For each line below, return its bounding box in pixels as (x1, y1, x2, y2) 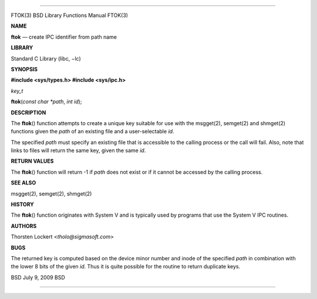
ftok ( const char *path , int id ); (11, 98, 82, 105)
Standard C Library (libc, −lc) (11, 55, 82, 62)
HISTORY (11, 201, 35, 208)
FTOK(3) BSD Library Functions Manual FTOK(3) (11, 12, 129, 19)
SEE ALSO (11, 179, 36, 186)
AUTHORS (11, 222, 37, 229)
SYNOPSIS (11, 65, 38, 73)
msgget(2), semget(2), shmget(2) (11, 190, 92, 197)
